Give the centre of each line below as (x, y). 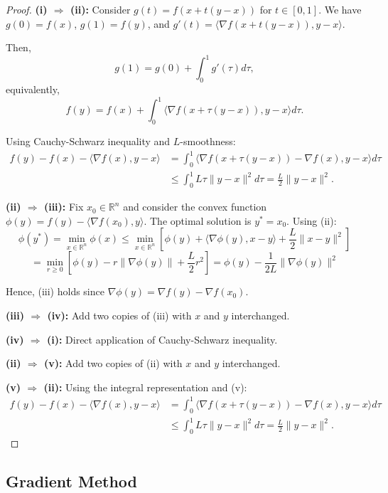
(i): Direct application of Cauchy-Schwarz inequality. (162, 339)
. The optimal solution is (198, 220)
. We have (340, 9)
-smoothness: (208, 141)
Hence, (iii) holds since (55, 291)
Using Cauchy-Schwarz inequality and (88, 141)
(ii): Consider (101, 9)
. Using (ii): (312, 220)
